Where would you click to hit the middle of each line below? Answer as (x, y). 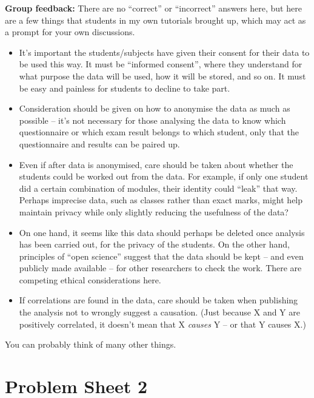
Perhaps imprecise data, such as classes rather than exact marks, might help (161, 200)
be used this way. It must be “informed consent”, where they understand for (161, 64)
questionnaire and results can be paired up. (99, 143)
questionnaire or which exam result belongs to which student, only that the (159, 132)
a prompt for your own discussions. (70, 32)
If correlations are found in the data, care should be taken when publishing (159, 300)
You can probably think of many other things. (91, 344)
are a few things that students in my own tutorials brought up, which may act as (155, 20)
